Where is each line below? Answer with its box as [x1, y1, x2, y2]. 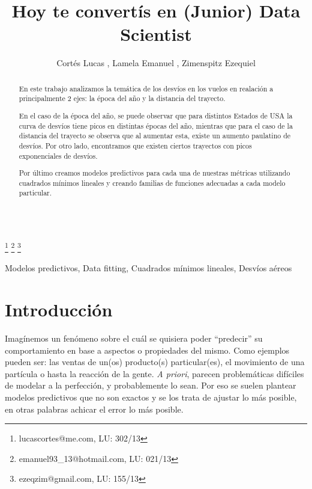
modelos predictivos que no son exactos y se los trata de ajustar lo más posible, [5, 390, 297, 403]
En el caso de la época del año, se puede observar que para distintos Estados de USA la [19, 110, 293, 120]
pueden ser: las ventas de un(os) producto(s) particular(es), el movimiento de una [5, 355, 305, 368]
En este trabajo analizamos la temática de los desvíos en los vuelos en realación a [19, 83, 274, 93]
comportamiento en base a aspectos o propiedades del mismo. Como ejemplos [5, 343, 290, 356]
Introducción [5, 297, 113, 322]
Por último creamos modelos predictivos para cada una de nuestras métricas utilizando [19, 168, 290, 178]
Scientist [120, 22, 192, 46]
